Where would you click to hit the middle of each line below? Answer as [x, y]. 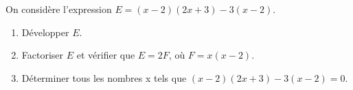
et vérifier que [106, 55]
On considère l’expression [59, 9]
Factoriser [43, 55]
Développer [45, 32]
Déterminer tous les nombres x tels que [104, 77]
